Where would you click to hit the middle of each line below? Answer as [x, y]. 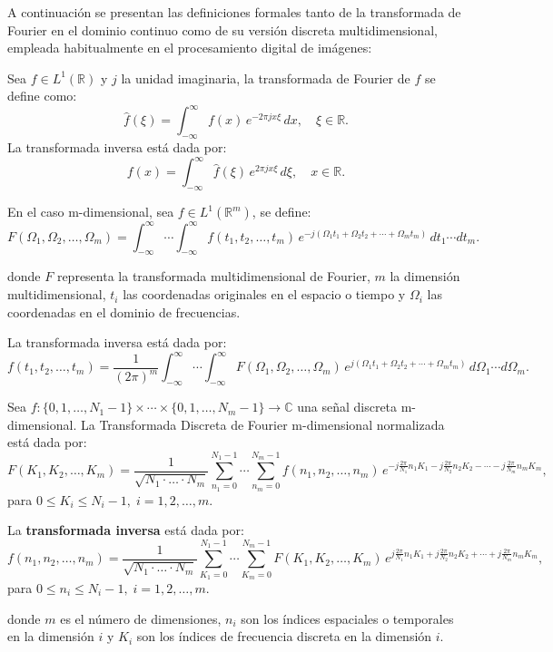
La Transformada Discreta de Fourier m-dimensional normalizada [262, 424]
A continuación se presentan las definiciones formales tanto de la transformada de [234, 12]
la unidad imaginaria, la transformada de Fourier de [266, 78]
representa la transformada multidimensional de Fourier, [213, 276]
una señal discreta [347, 407]
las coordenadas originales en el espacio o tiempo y [264, 294]
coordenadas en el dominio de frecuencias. [124, 311]
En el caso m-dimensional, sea [91, 212]
